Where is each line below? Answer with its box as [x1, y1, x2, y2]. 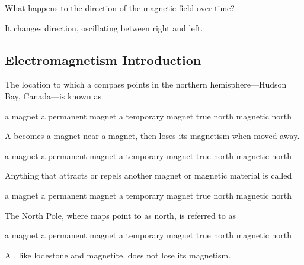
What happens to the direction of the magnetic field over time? [5, 2, 235, 14]
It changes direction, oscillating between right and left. [5, 21, 203, 34]
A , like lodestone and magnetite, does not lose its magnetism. [5, 248, 231, 261]
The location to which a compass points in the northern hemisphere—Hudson [5, 78, 287, 91]
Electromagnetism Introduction [5, 50, 201, 69]
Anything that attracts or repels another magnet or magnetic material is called [5, 169, 292, 182]
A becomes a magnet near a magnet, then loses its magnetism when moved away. [5, 130, 300, 142]
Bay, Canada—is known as [5, 89, 101, 102]
